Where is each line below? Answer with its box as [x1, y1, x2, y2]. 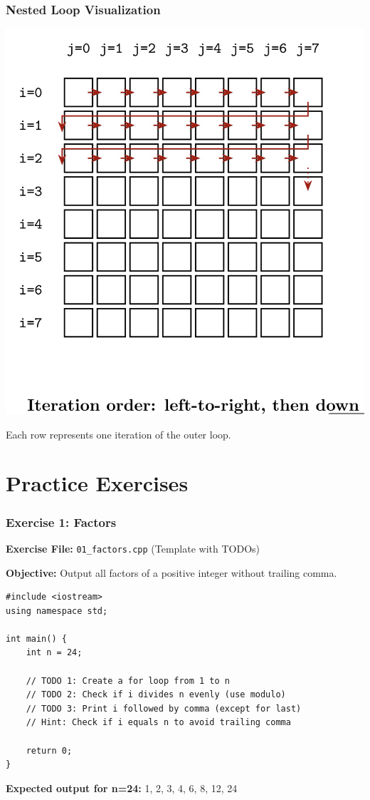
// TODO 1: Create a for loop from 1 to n [26, 675, 230, 686]
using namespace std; [6, 605, 108, 616]
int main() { [6, 633, 67, 644]
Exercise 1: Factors [6, 513, 117, 530]
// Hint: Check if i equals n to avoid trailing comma [26, 717, 291, 728]
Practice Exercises [6, 468, 189, 498]
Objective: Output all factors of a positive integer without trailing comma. [6, 565, 337, 580]
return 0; [26, 745, 73, 756]
